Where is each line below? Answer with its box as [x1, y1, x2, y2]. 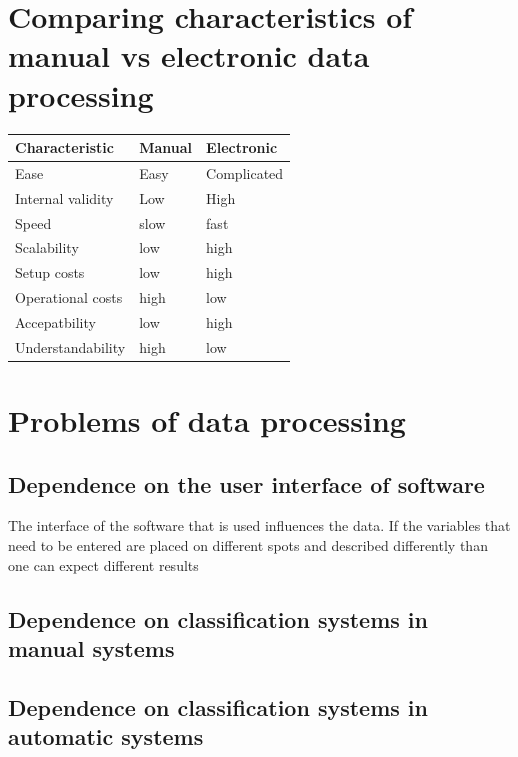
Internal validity [15, 187, 114, 208]
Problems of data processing [8, 400, 406, 441]
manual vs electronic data [8, 35, 370, 76]
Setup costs [15, 262, 85, 283]
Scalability [15, 237, 79, 258]
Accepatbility [15, 311, 96, 332]
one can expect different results [8, 554, 199, 575]
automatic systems [8, 721, 204, 752]
